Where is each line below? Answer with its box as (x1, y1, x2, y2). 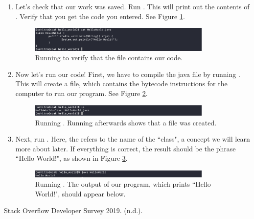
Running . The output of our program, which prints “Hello (35, 179, 211, 189)
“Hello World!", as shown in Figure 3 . (15, 153, 128, 163)
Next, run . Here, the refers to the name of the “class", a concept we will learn (15, 134, 250, 144)
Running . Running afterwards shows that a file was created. (35, 117, 217, 127)
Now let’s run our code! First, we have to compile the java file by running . (15, 69, 240, 79)
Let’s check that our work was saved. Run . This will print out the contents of (15, 1, 250, 11)
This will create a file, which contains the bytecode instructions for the (15, 78, 228, 89)
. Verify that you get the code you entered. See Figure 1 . (15, 11, 185, 21)
